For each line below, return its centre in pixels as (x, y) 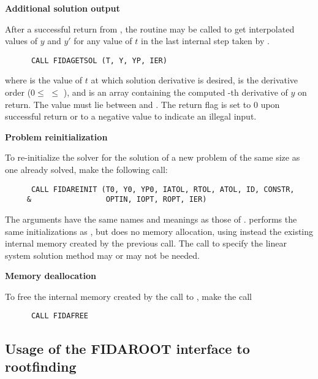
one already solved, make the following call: (86, 169)
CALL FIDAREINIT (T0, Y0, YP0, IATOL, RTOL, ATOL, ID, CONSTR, (163, 189)
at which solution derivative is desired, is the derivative (195, 80)
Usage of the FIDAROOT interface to (127, 348)
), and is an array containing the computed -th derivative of (176, 92)
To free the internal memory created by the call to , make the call (128, 296)
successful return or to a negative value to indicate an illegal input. (131, 116)
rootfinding (41, 366)
